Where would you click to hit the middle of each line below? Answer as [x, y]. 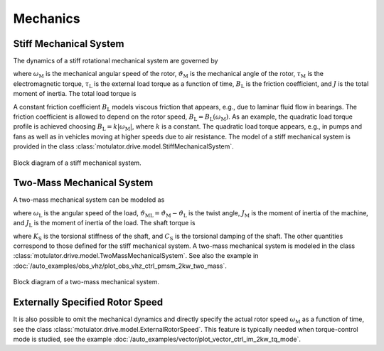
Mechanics [47, 18]
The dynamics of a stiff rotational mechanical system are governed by [116, 61]
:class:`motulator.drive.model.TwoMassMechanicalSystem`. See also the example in [136, 256]
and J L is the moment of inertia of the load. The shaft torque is [104, 224]
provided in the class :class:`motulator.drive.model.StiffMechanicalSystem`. [123, 146]
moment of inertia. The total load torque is [75, 94]
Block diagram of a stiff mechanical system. [77, 163]
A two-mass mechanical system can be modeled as [89, 200]
